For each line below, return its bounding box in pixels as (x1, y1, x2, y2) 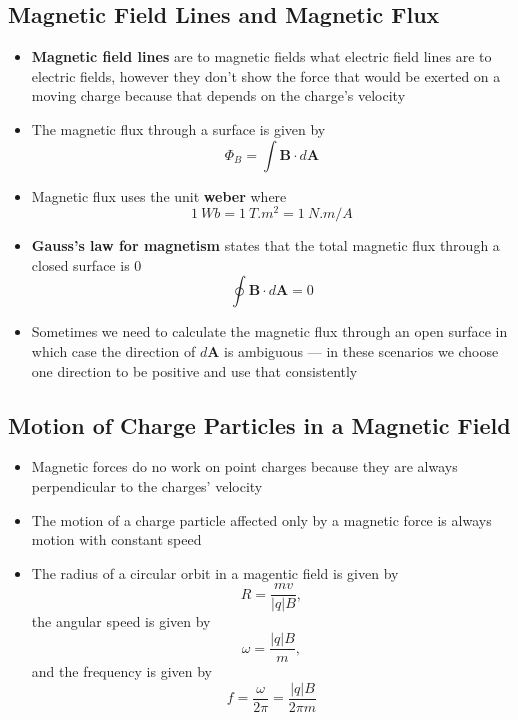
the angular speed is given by (31, 611, 211, 632)
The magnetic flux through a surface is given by (31, 118, 326, 139)
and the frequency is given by (31, 661, 212, 682)
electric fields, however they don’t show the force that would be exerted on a (31, 65, 501, 86)
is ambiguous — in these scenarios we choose (224, 341, 499, 362)
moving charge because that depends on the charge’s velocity (31, 85, 406, 106)
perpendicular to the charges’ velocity (31, 476, 263, 497)
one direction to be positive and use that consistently (31, 360, 358, 381)
